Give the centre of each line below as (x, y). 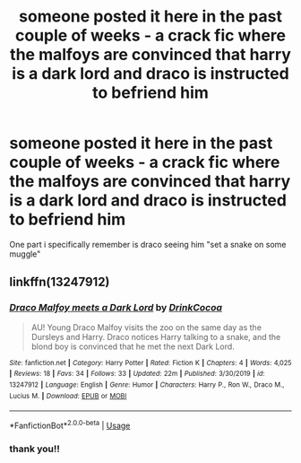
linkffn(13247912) (60, 282)
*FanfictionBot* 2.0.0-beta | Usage (70, 425)
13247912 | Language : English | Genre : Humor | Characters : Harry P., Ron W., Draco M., (147, 384)
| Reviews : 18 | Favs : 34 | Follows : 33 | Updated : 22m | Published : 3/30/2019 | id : (138, 374)
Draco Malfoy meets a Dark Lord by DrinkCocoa (116, 308)
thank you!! (35, 449)
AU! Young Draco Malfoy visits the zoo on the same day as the (146, 327)
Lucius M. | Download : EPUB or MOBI (68, 396)
